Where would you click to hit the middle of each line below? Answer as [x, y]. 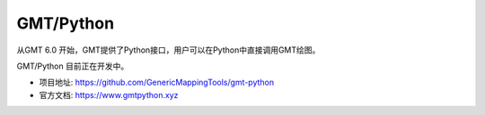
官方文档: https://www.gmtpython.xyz [109, 94]
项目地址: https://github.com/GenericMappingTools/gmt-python [157, 82]
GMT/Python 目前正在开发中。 [73, 66]
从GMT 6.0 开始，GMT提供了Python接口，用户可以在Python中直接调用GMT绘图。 [168, 50]
